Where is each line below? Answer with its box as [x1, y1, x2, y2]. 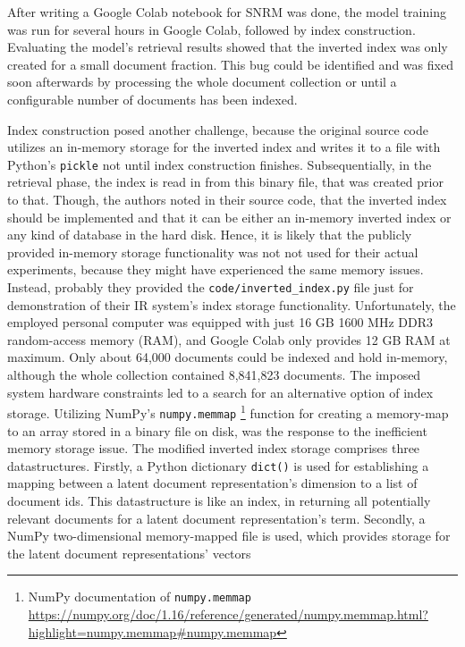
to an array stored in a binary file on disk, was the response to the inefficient [7, 421, 427, 440]
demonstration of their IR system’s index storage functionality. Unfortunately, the [7, 295, 456, 314]
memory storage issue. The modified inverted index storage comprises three [7, 439, 420, 458]
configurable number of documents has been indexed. [7, 89, 298, 108]
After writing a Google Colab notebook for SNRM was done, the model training [7, 3, 446, 21]
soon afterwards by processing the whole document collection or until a [7, 72, 397, 91]
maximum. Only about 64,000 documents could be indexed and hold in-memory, [7, 348, 448, 366]
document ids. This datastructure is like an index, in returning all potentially [7, 491, 431, 509]
